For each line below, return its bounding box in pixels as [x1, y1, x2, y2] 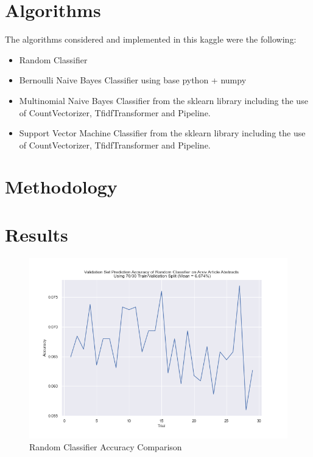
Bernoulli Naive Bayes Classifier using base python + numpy [19, 74, 247, 86]
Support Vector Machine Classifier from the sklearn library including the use [19, 127, 306, 139]
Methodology [5, 174, 118, 199]
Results [5, 222, 68, 246]
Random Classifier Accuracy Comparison [29, 441, 182, 453]
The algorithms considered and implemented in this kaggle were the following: [5, 33, 297, 46]
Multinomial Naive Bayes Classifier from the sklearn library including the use [19, 94, 308, 106]
